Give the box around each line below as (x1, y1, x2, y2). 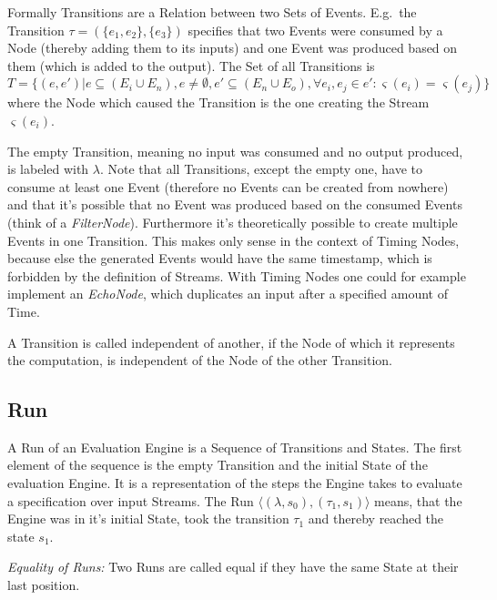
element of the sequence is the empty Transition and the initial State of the (7, 455, 428, 474)
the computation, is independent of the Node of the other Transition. (7, 351, 392, 370)
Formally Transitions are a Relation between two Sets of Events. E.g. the (7, 3, 417, 21)
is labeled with (7, 159, 89, 178)
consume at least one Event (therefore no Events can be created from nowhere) (7, 177, 449, 196)
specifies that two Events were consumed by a (188, 20, 443, 39)
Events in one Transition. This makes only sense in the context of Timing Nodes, (7, 230, 460, 249)
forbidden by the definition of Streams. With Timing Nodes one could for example (7, 266, 466, 285)
